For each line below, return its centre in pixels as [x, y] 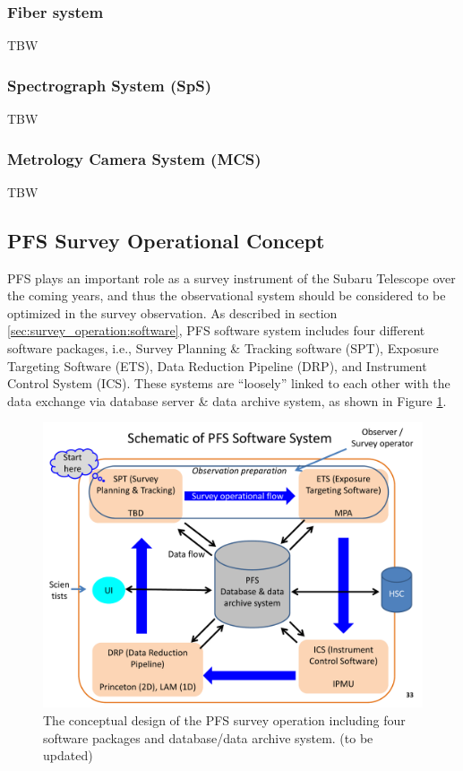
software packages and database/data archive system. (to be [208, 737]
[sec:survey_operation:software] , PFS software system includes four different [216, 330]
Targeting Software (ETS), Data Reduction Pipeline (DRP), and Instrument [217, 365]
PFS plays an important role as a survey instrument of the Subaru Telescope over [231, 277]
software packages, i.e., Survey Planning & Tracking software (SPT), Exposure [223, 348]
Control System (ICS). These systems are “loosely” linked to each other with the [229, 383]
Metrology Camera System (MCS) [134, 158]
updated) [68, 755]
